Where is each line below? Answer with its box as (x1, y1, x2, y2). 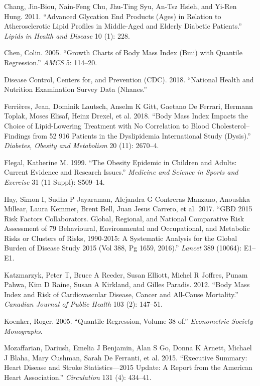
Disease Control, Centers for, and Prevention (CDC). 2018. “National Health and (4, 74, 254, 84)
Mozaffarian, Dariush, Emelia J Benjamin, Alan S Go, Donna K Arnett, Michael (4, 342, 252, 353)
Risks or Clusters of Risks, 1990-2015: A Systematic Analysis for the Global (4, 232, 237, 243)
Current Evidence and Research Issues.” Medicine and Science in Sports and (4, 167, 238, 177)
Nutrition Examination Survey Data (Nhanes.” (4, 84, 147, 94)
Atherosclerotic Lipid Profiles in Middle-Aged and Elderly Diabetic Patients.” (4, 21, 242, 31)
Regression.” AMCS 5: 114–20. (4, 57, 97, 67)
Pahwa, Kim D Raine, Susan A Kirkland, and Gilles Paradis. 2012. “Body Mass (4, 279, 250, 290)
